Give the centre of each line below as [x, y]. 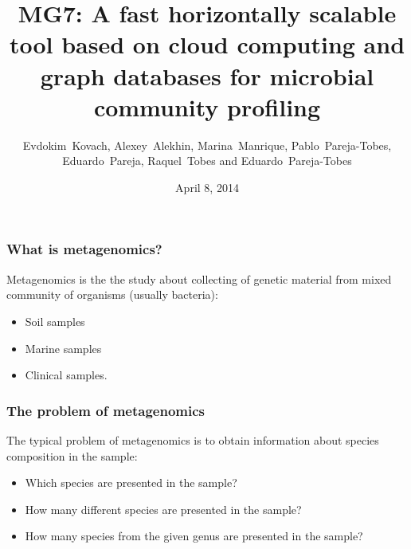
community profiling [207, 106]
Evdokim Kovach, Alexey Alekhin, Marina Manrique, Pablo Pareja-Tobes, [207, 145]
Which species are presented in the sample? [131, 482]
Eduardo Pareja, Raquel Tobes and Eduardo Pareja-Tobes [207, 161]
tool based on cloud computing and [207, 44]
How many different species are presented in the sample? [163, 509]
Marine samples [63, 348]
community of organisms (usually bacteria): [112, 294]
